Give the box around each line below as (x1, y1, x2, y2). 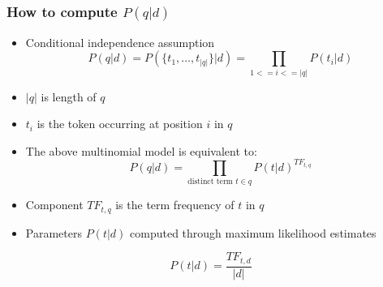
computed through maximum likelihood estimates (130, 224, 377, 241)
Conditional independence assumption (25, 33, 215, 50)
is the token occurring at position (37, 115, 203, 132)
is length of (41, 88, 97, 105)
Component (25, 196, 84, 213)
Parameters (25, 224, 82, 241)
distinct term (187, 178, 233, 186)
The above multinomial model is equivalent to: (25, 142, 257, 159)
